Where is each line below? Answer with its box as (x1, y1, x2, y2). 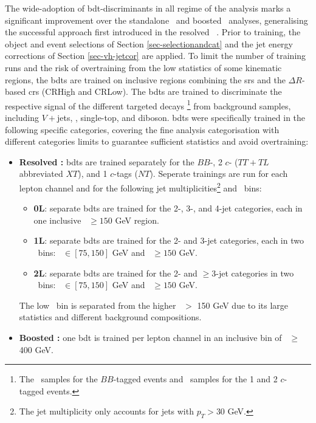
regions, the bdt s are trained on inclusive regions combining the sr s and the (5, 73, 286, 86)
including (5, 111, 39, 123)
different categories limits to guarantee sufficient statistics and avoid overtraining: (5, 135, 309, 148)
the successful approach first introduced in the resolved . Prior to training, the (5, 26, 301, 38)
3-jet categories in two (211, 266, 294, 279)
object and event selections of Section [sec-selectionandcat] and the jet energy (5, 37, 293, 50)
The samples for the (19, 373, 98, 385)
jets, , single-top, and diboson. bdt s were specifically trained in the (57, 111, 306, 123)
